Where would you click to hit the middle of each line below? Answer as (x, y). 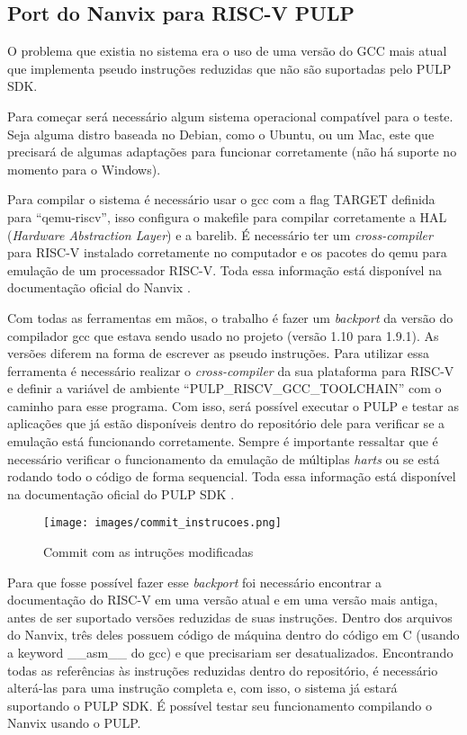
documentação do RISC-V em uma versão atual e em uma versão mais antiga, (223, 600)
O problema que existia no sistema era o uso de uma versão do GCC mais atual (227, 51)
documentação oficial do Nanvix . (99, 287)
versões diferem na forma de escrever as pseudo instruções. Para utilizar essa (218, 353)
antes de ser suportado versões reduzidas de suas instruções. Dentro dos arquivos (230, 617)
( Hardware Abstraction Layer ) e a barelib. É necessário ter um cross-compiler (220, 234)
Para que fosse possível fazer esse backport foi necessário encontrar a (195, 582)
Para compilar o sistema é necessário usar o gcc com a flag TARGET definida (221, 199)
